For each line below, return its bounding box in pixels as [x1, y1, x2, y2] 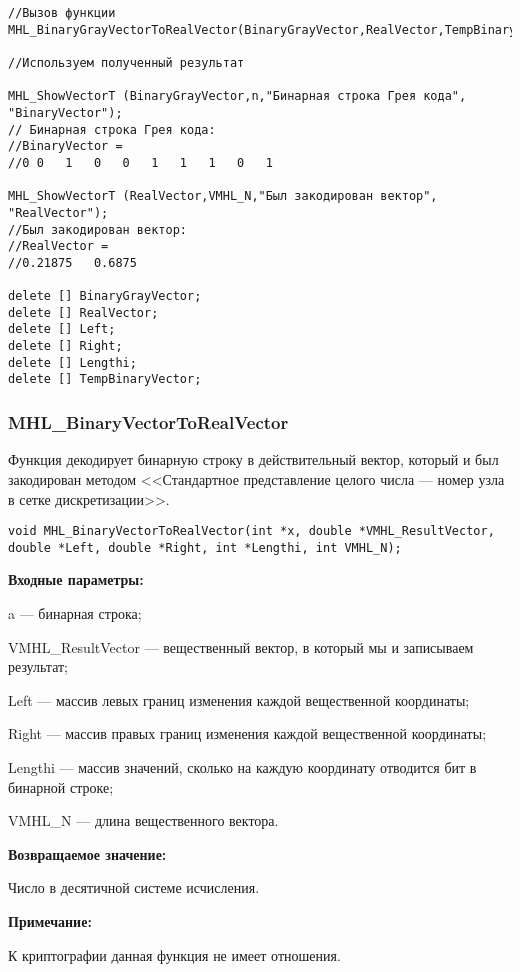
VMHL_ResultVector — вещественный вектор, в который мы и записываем [8, 636, 474, 657]
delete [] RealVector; [8, 305, 159, 320]
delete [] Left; [8, 322, 116, 337]
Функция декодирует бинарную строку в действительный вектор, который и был [8, 449, 499, 470]
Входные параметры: [8, 569, 144, 590]
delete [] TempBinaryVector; [8, 372, 202, 387]
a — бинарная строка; [8, 603, 142, 623]
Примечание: [8, 910, 92, 931]
